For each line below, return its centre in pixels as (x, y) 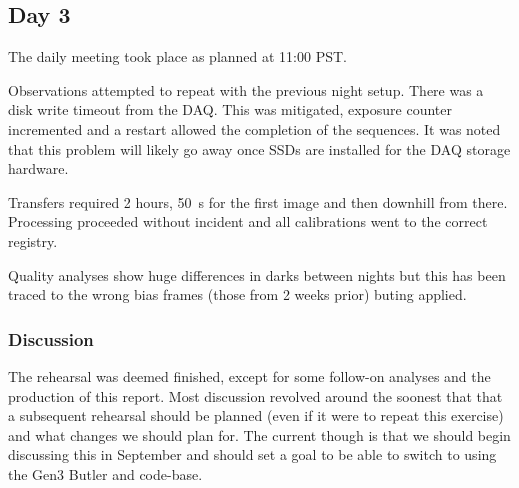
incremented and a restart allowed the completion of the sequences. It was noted (254, 128)
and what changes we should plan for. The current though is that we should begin (259, 434)
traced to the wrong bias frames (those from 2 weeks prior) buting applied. (237, 294)
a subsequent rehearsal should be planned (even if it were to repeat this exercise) (256, 415)
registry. (33, 240)
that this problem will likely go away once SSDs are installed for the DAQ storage (259, 148)
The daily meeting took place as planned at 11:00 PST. (177, 56)
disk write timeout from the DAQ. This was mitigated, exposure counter (230, 109)
